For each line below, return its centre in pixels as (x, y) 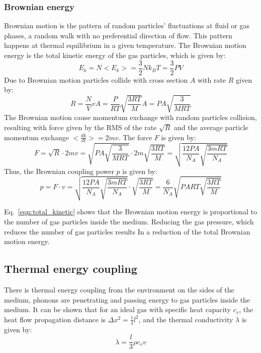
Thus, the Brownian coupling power (59, 171)
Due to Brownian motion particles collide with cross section (96, 79)
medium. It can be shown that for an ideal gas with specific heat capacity (117, 309)
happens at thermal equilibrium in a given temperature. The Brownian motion (125, 45)
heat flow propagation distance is (55, 319)
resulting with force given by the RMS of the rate (80, 127)
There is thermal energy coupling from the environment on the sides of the (119, 290)
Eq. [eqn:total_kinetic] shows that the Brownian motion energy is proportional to (130, 212)
